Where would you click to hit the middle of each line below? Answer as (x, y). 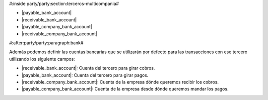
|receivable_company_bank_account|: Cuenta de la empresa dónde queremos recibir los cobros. (120, 82)
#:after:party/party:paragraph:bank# (46, 43)
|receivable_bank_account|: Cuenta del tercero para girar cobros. (88, 68)
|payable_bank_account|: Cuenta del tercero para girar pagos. (85, 75)
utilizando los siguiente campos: (42, 59)
